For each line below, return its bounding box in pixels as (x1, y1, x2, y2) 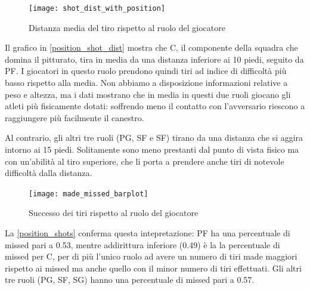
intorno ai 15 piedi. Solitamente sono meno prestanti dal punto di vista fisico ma (5, 143, 299, 155)
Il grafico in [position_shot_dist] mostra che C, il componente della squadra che (5, 41, 298, 54)
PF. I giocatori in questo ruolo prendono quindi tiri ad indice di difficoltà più (5, 64, 287, 77)
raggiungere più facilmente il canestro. (5, 111, 144, 124)
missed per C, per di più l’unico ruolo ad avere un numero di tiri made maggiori (5, 250, 297, 263)
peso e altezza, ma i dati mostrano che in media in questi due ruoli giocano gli (5, 88, 291, 100)
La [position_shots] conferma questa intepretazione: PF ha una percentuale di (5, 227, 290, 239)
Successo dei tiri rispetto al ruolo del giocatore (29, 206, 199, 219)
